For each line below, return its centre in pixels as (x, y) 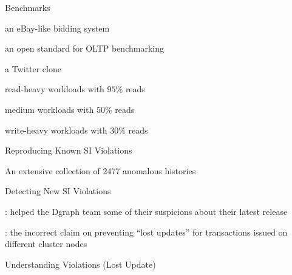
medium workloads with (49, 109)
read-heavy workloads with (55, 89)
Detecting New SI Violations (58, 191)
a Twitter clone (33, 68)
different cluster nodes (46, 244)
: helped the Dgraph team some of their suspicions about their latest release (146, 211)
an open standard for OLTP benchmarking (84, 48)
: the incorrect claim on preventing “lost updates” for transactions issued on (146, 232)
